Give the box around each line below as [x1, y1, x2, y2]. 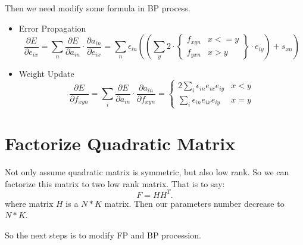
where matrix [5, 197, 54, 209]
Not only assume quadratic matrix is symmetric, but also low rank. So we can [5, 166, 289, 178]
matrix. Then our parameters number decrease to [104, 197, 285, 209]
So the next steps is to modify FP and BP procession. [5, 228, 201, 241]
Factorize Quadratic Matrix [5, 131, 236, 156]
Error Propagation [18, 21, 86, 34]
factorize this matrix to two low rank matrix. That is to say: [5, 177, 225, 190]
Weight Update [18, 67, 74, 80]
